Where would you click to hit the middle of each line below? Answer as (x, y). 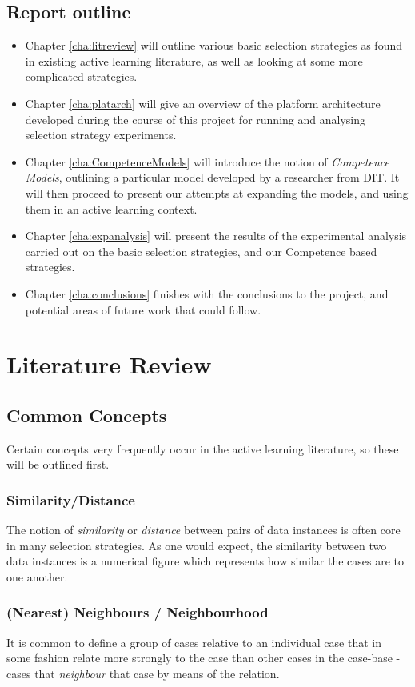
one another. (37, 576)
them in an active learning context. (111, 208)
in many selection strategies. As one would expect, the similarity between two (197, 545)
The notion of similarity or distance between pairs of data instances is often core (204, 530)
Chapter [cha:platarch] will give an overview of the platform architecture (203, 103)
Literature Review (109, 364)
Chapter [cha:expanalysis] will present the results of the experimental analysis (216, 236)
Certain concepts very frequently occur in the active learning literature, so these (203, 448)
